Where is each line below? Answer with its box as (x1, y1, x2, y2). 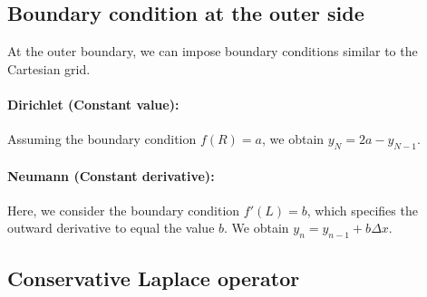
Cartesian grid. (7, 59, 91, 78)
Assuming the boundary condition (7, 129, 197, 148)
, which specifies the (306, 200, 418, 219)
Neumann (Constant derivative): (7, 166, 215, 185)
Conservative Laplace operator (7, 263, 300, 292)
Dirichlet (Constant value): (7, 94, 180, 113)
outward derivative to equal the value (7, 218, 215, 237)
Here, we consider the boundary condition (7, 200, 240, 219)
